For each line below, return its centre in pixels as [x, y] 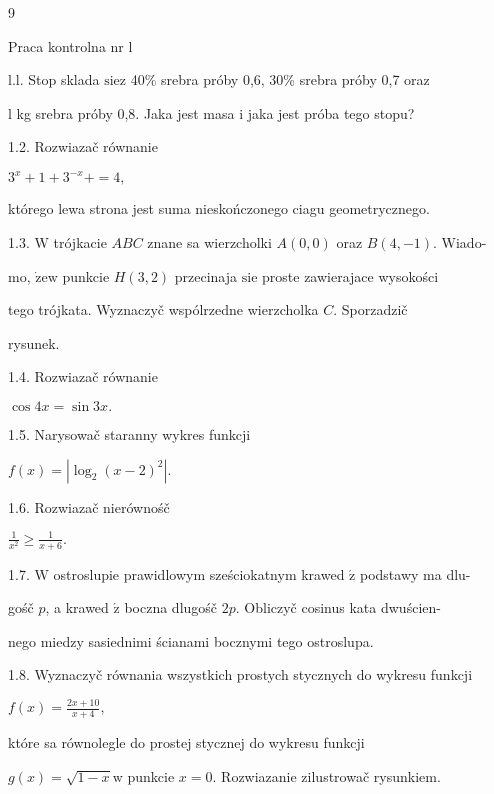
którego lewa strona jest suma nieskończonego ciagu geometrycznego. [219, 208]
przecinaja [206, 275]
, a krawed [77, 607]
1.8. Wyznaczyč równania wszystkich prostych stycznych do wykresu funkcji [240, 674]
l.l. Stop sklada [54, 79]
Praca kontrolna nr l [70, 45]
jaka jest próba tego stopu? [331, 112]
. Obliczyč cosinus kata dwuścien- [338, 607]
